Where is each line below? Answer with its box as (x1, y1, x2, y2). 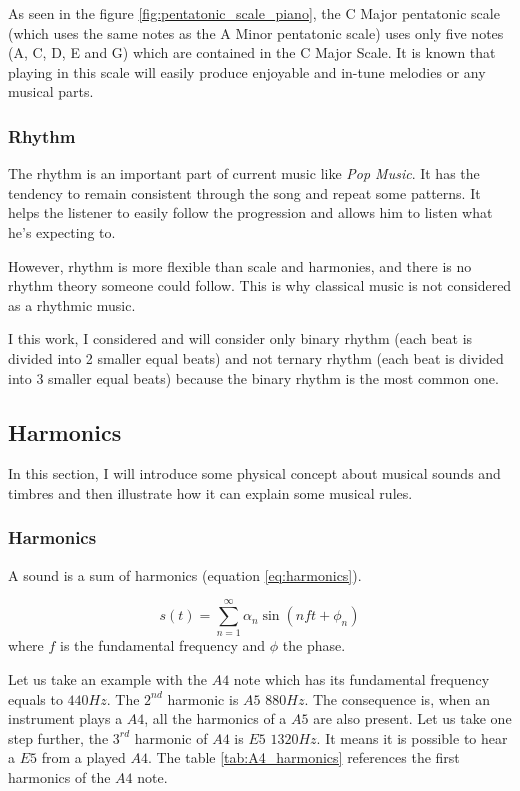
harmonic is (167, 688, 239, 709)
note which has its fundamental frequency (233, 669, 490, 690)
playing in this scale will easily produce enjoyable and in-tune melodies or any (8, 61, 486, 82)
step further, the (8, 727, 109, 748)
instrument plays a (8, 708, 123, 729)
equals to (8, 688, 63, 709)
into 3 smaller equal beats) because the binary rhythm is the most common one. (8, 367, 499, 388)
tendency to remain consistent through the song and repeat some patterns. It (8, 182, 481, 203)
